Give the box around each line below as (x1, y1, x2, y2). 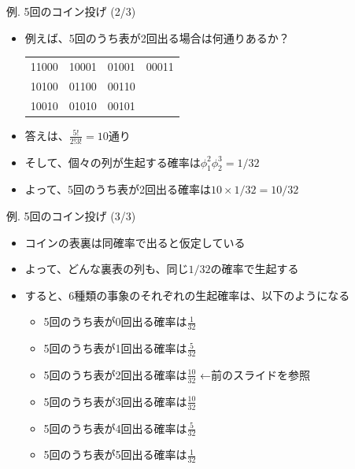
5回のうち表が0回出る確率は (43, 313, 187, 330)
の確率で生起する (210, 260, 299, 277)
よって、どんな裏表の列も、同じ (24, 260, 189, 277)
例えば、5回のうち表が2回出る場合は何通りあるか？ (24, 29, 290, 46)
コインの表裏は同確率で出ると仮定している (24, 234, 246, 250)
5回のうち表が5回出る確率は (43, 446, 187, 463)
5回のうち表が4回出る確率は (43, 419, 187, 436)
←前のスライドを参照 (200, 366, 311, 382)
